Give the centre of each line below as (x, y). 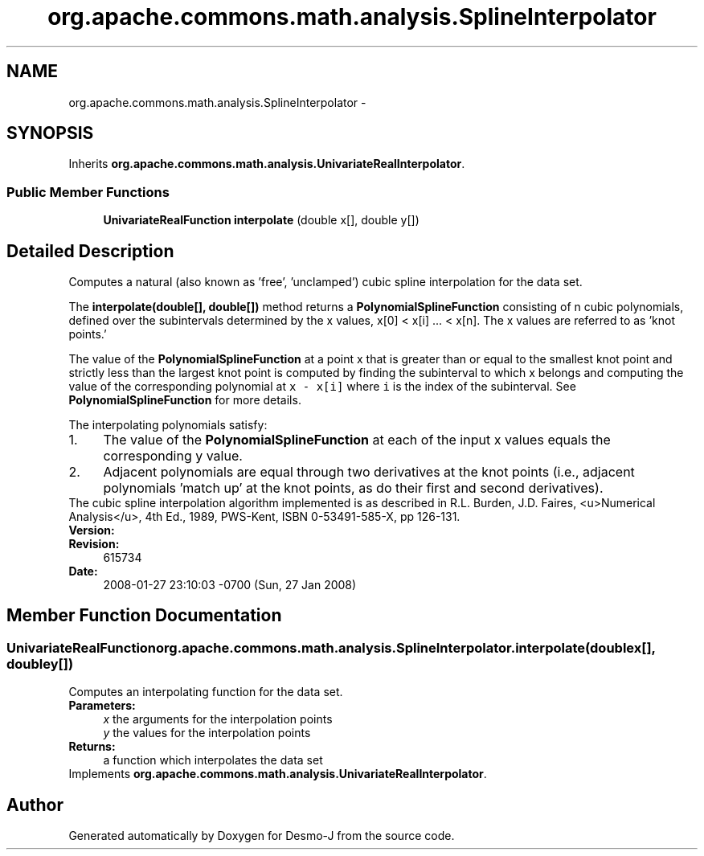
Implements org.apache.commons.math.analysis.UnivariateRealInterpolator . (278, 774)
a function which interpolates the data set (213, 760)
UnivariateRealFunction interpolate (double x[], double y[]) (261, 220)
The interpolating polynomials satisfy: (168, 425)
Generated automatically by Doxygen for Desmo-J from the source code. (262, 836)
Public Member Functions (88, 192)
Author (35, 805)
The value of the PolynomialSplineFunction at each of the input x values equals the (357, 440)
